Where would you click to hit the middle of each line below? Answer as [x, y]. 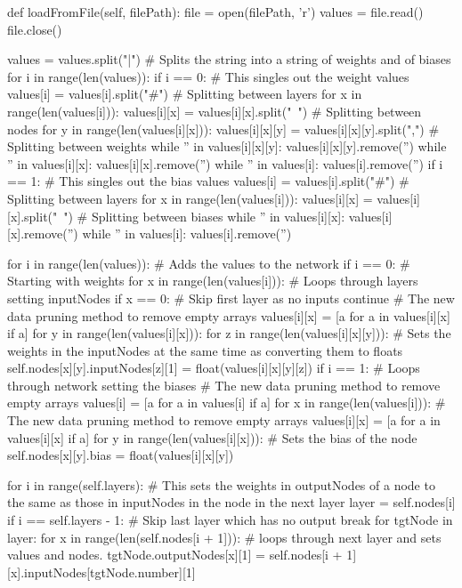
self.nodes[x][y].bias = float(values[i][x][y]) [121, 455]
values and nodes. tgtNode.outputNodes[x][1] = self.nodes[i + [175, 555]
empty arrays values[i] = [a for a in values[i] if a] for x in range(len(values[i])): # [227, 403]
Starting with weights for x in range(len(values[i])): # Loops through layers [213, 281]
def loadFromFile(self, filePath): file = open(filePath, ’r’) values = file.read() [215, 12]
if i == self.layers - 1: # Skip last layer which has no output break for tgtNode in [230, 520]
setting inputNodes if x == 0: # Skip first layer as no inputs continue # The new [231, 298]
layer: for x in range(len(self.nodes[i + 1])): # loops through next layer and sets [224, 537]
